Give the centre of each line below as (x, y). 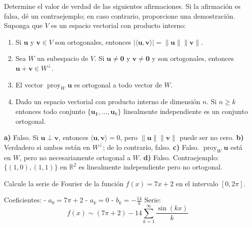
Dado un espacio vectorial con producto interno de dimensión (108, 101)
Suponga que (23, 25)
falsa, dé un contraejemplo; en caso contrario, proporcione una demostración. (120, 15)
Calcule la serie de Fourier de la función (64, 183)
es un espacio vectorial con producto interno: (119, 25)
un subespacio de (63, 58)
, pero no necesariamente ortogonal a (75, 157)
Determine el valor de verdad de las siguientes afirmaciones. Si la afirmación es (122, 6)
